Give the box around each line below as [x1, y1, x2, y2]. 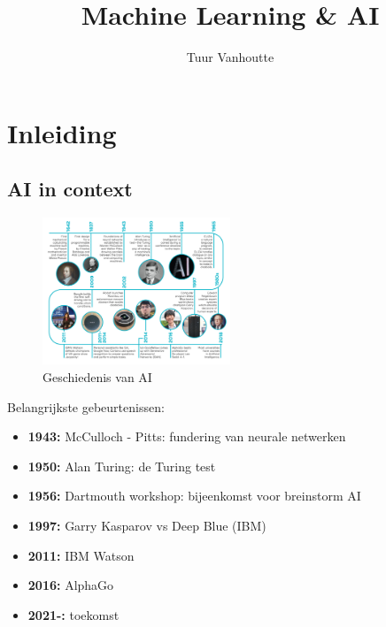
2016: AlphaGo [27, 576, 114, 594]
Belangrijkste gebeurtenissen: [7, 397, 165, 416]
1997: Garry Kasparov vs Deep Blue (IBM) [27, 516, 266, 534]
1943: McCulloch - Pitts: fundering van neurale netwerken [27, 427, 346, 446]
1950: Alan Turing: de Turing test [27, 456, 216, 475]
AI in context [7, 175, 133, 203]
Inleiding [7, 114, 117, 150]
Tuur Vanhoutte [186, 48, 274, 66]
